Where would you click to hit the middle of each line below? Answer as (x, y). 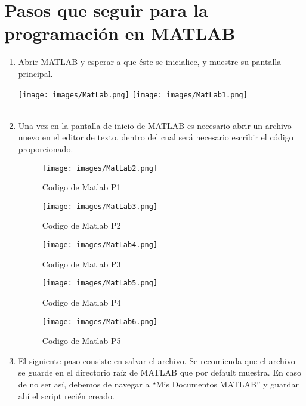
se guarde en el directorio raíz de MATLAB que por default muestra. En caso (160, 372)
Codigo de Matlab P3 (81, 264)
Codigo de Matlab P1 (81, 187)
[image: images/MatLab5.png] (100, 283)
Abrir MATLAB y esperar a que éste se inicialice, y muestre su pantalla (150, 62)
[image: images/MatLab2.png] (100, 168)
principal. (35, 73)
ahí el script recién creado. (66, 396)
